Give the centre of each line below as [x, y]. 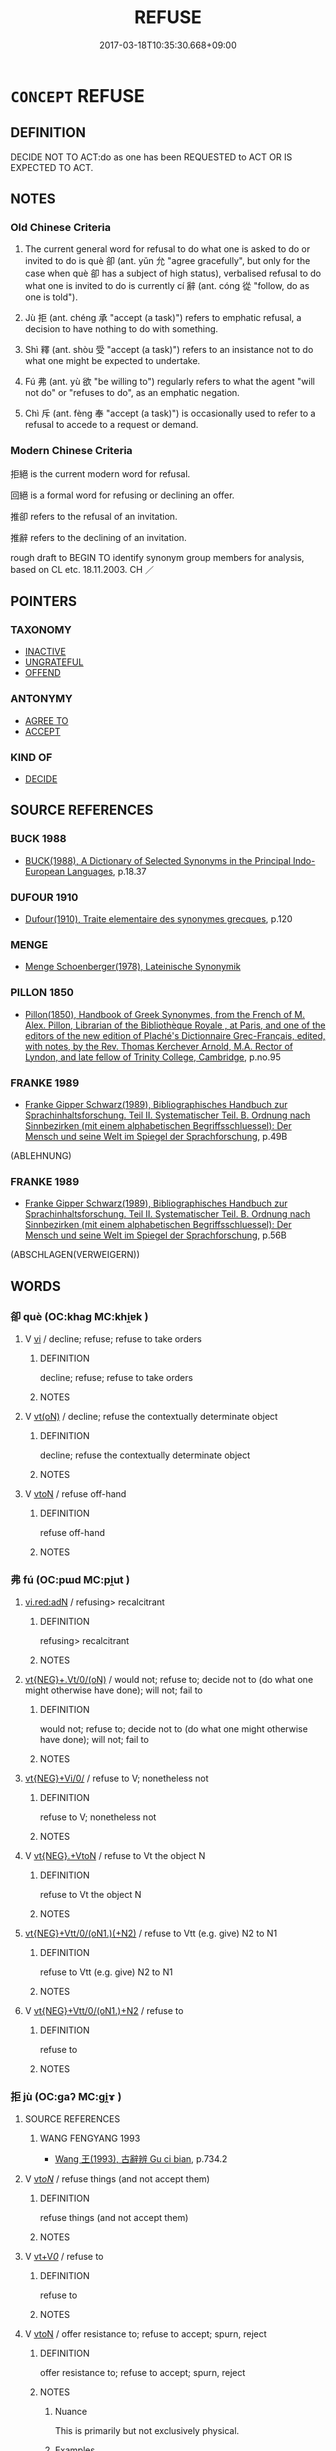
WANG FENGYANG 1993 [90, 2138]
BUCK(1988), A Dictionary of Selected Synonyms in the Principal [158, 860]
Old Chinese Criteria [61, 228]
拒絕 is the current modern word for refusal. [100, 473]
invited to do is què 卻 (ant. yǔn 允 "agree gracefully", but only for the [167, 261]
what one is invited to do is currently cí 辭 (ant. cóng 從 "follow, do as [167, 286]
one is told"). [51, 297]
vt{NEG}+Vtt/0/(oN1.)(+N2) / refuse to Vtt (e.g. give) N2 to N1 [151, 1933]
